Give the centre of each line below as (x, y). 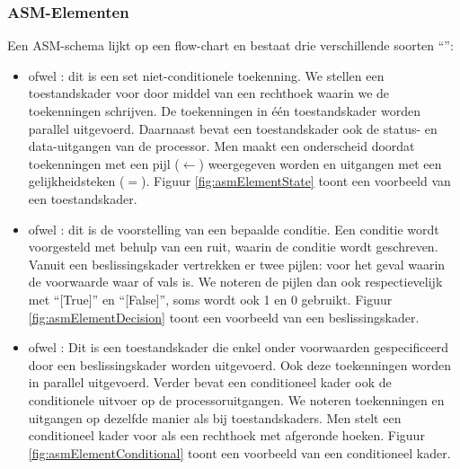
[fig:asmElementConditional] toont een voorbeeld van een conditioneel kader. (239, 452)
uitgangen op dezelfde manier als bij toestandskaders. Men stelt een (215, 417)
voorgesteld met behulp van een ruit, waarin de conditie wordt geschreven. (233, 247)
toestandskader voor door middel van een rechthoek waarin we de (209, 93)
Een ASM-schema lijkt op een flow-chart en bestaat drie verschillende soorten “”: (230, 45)
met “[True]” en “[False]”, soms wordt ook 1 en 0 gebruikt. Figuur (210, 299)
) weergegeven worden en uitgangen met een (320, 163)
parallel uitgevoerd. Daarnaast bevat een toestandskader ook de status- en (233, 128)
